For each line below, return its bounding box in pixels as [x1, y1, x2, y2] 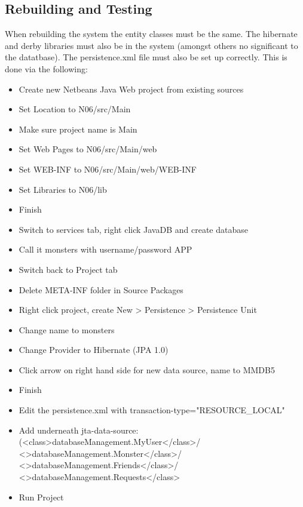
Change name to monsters [19, 323, 115, 336]
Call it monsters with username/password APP [19, 243, 192, 256]
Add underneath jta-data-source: [19, 423, 139, 436]
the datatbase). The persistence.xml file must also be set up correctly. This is [5, 51, 287, 63]
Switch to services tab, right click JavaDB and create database [19, 223, 248, 235]
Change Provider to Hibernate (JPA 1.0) [19, 343, 169, 356]
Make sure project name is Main [19, 122, 137, 135]
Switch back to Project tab [19, 263, 118, 275]
